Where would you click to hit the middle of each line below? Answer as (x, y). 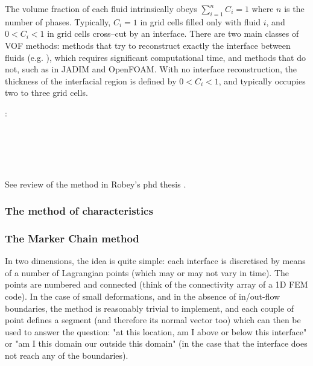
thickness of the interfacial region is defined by (91, 80)
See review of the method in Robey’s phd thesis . (96, 184)
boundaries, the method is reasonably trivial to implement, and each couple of (150, 308)
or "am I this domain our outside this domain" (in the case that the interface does (156, 343)
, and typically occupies (262, 80)
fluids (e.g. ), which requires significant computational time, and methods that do (155, 57)
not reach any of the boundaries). (67, 355)
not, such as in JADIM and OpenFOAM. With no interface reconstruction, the (151, 69)
